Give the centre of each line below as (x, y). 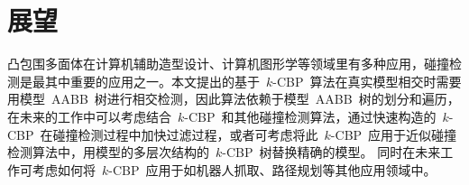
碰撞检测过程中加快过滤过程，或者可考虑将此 (185, 134)
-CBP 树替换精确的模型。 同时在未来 (331, 152)
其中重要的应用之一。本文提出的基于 (152, 81)
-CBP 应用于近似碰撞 (394, 134)
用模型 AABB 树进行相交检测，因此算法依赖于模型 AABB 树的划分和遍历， (234, 99)
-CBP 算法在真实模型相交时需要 (367, 81)
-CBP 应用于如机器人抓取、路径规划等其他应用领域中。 (272, 169)
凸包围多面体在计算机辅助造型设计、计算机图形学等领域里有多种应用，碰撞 (228, 64)
